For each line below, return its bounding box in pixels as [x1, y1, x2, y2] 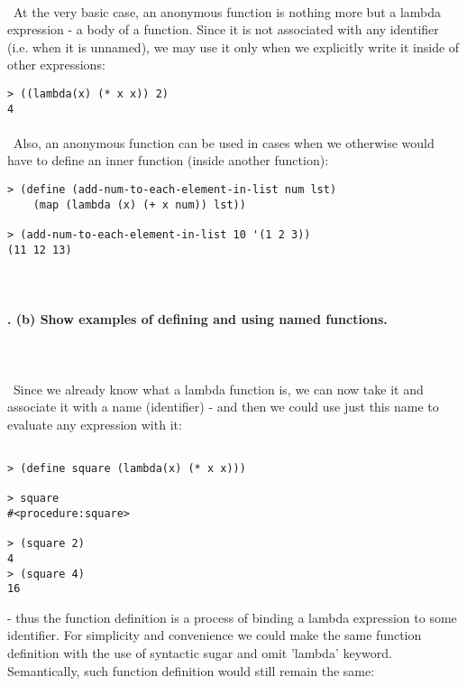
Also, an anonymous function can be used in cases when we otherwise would [13, 133, 435, 152]
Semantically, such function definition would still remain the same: [7, 661, 375, 680]
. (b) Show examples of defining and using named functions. [7, 310, 388, 329]
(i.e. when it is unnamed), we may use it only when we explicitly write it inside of [7, 37, 460, 56]
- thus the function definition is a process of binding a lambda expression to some [7, 607, 457, 626]
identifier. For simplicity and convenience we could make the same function [7, 626, 422, 644]
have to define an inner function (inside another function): [7, 151, 329, 170]
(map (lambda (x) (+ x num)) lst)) [32, 198, 246, 211]
